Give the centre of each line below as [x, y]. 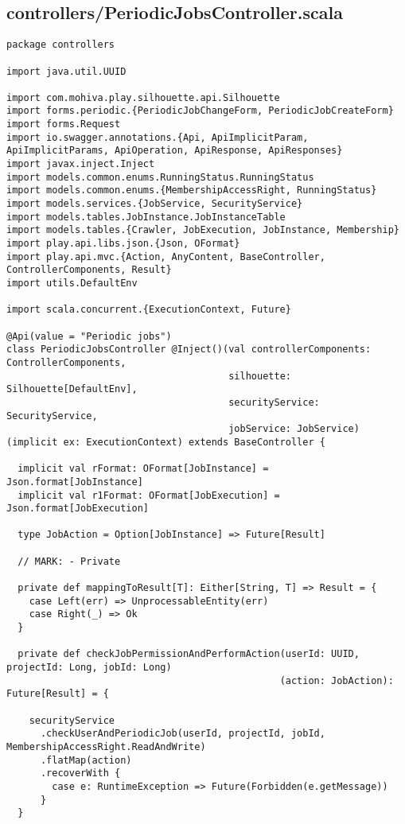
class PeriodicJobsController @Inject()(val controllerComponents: [189, 350]
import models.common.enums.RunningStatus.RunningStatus [160, 177]
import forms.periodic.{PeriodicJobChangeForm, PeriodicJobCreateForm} [200, 111]
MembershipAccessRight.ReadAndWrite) [106, 746]
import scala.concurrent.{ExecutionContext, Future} [149, 310]
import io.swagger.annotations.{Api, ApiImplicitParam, [158, 137]
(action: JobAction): [337, 680]
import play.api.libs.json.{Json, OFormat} [123, 244]
